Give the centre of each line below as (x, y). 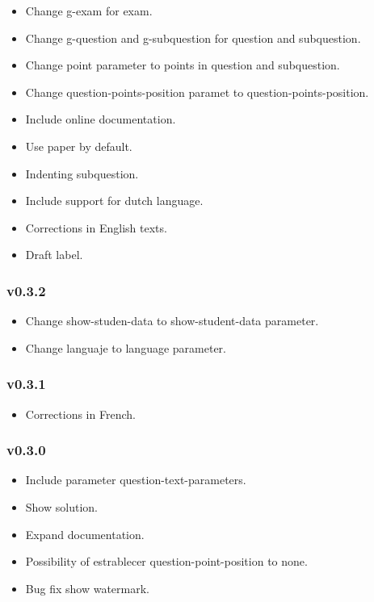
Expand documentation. (85, 534)
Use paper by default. (79, 146)
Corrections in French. (80, 414)
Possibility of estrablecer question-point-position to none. (166, 561)
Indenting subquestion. (82, 173)
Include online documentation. (101, 119)
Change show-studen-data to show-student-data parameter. (172, 321)
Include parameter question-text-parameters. (136, 480)
